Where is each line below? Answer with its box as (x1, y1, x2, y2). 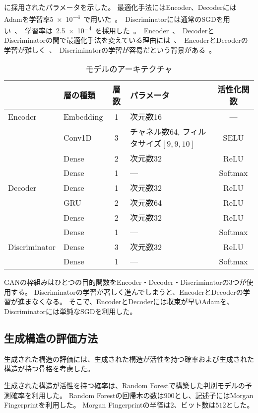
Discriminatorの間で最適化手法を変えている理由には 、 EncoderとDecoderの (4, 35, 248, 45)
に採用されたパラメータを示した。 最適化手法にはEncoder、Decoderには (4, 2, 237, 12)
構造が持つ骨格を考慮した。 (4, 363, 94, 374)
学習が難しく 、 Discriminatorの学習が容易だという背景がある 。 (4, 44, 216, 55)
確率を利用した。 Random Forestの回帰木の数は (10, 390, 164, 400)
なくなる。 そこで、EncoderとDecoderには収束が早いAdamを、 (31, 296, 234, 307)
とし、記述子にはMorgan (174, 390, 254, 400)
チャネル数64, (130, 126, 180, 138)
